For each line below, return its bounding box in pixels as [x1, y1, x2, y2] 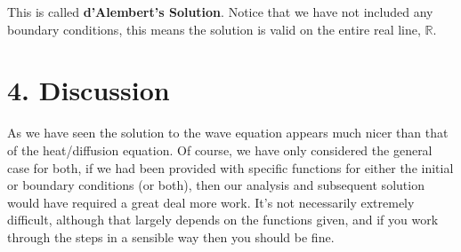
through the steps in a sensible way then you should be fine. [7, 227, 335, 246]
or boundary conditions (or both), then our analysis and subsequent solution [7, 176, 425, 194]
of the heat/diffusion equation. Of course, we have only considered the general [7, 140, 433, 159]
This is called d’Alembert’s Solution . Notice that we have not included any [7, 3, 433, 20]
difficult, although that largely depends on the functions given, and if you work [7, 210, 439, 229]
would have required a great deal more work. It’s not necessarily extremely [7, 193, 415, 211]
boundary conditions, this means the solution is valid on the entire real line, [7, 20, 421, 38]
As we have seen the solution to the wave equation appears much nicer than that [7, 123, 449, 142]
